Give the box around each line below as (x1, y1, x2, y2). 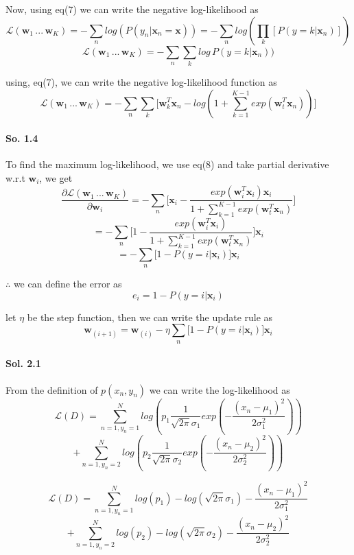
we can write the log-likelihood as (149, 382, 290, 397)
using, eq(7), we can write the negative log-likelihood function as (5, 74, 277, 88)
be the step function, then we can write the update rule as (27, 309, 273, 324)
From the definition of (5, 382, 98, 397)
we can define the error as (13, 276, 122, 291)
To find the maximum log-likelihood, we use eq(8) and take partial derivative (5, 157, 329, 172)
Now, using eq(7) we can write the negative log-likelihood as (5, 2, 259, 16)
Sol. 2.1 (5, 356, 41, 370)
